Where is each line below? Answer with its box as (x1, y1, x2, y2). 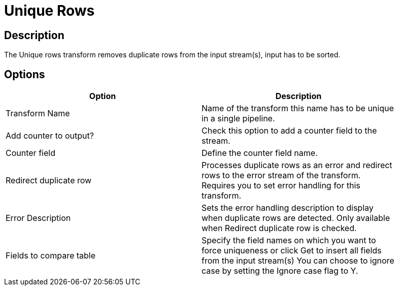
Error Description (6, 213, 71, 223)
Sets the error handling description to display (202, 203, 374, 213)
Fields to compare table (6, 250, 96, 261)
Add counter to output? (6, 131, 94, 141)
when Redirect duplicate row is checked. (202, 223, 357, 234)
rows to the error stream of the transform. (202, 170, 361, 181)
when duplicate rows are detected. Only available (202, 213, 390, 223)
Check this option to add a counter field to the (202, 125, 377, 136)
